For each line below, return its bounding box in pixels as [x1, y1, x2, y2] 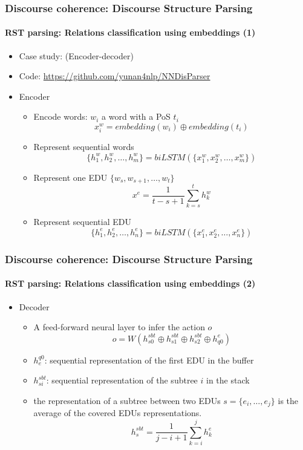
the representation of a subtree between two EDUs [33, 394, 221, 406]
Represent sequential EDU [33, 215, 131, 228]
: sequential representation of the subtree [46, 374, 198, 386]
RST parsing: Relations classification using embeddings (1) [5, 26, 256, 39]
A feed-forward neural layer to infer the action [33, 321, 205, 333]
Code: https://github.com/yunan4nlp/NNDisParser [19, 70, 210, 82]
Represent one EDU [33, 171, 108, 183]
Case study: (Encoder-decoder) [19, 49, 134, 62]
